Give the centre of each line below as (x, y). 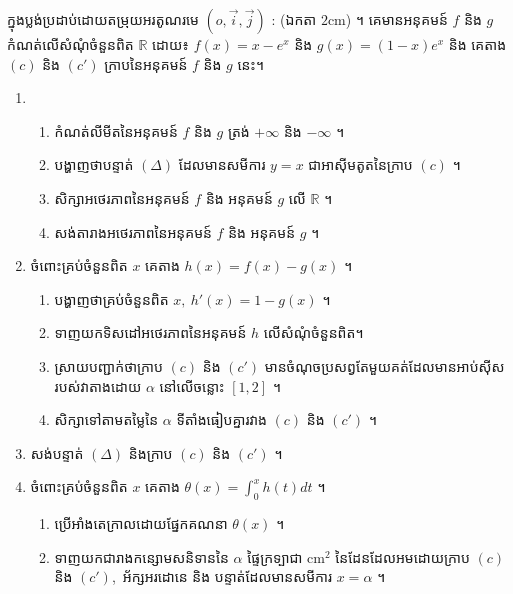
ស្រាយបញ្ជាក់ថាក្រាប (108, 365)
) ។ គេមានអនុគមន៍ (396, 19)
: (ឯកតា (294, 19)
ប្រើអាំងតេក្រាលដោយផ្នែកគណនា (141, 523)
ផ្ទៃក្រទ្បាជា (275, 556)
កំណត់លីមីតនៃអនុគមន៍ (116, 130)
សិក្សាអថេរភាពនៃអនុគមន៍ (122, 197)
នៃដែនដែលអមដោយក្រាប (402, 556)
